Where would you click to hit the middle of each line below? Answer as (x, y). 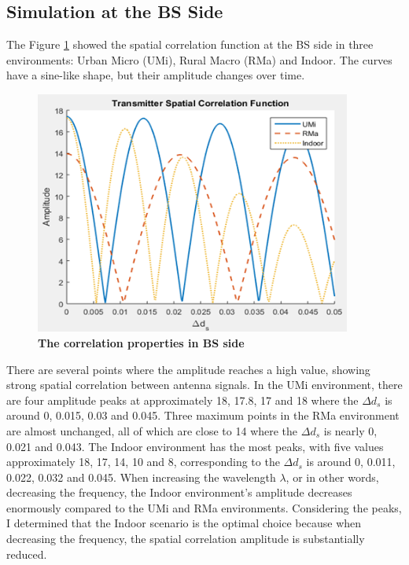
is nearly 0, (350, 430)
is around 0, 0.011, (351, 462)
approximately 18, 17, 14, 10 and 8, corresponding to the (143, 462)
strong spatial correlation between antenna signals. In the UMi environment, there (204, 385)
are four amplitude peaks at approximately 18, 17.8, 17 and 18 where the (182, 400)
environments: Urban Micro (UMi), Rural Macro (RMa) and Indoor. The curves (199, 59)
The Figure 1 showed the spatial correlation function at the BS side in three (190, 44)
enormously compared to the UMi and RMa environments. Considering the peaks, (204, 507)
